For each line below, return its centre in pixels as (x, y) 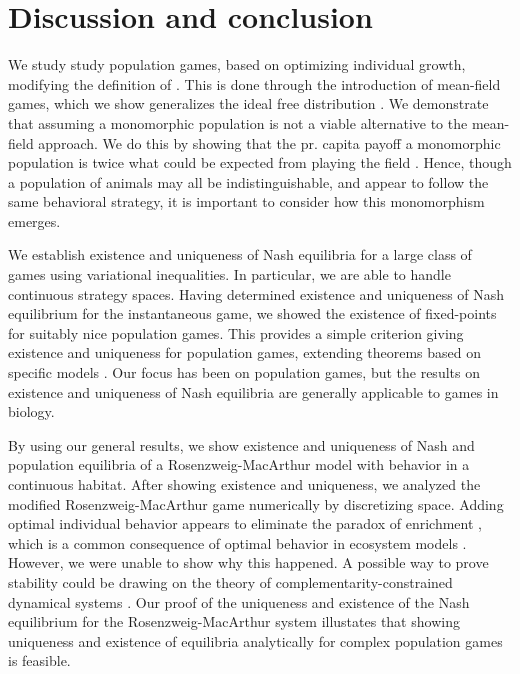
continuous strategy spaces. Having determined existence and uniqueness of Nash (256, 293)
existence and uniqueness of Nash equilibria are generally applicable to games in (253, 391)
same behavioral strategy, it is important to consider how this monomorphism (246, 201)
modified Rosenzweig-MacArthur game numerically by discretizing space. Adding (256, 503)
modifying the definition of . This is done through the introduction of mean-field (254, 83)
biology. (31, 411)
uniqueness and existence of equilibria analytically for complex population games (255, 640)
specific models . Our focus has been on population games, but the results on (244, 372)
